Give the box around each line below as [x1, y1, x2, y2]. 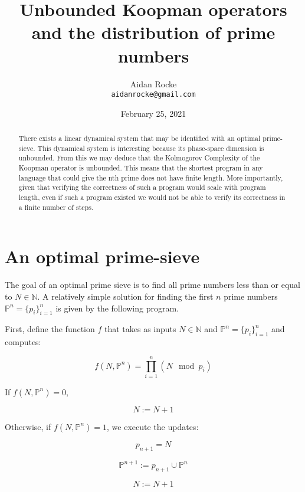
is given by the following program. [55, 301, 179, 314]
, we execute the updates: [107, 420, 199, 432]
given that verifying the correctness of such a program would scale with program [18, 182, 266, 192]
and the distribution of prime [31, 20, 276, 44]
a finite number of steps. [18, 202, 94, 212]
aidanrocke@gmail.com [111, 90, 196, 99]
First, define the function [5, 323, 95, 335]
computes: [5, 336, 41, 348]
